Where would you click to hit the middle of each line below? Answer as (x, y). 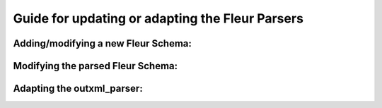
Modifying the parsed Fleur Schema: (95, 66)
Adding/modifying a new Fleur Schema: (103, 43)
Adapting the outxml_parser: (78, 89)
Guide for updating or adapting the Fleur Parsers (158, 18)
